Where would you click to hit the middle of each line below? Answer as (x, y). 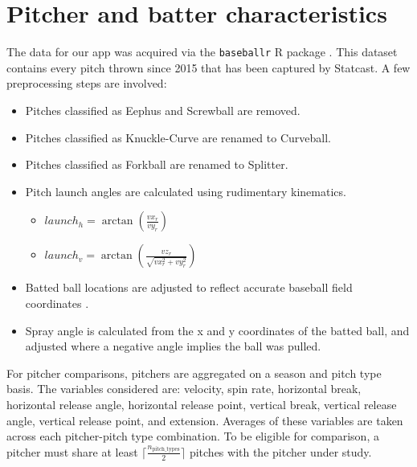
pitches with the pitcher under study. (280, 451)
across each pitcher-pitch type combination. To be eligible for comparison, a (193, 436)
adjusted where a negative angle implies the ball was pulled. (173, 346)
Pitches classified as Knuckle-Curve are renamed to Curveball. (178, 137)
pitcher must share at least (72, 451)
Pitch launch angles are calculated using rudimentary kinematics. (186, 191)
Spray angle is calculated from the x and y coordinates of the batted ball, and (217, 330)
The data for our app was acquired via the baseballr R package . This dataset (202, 52)
